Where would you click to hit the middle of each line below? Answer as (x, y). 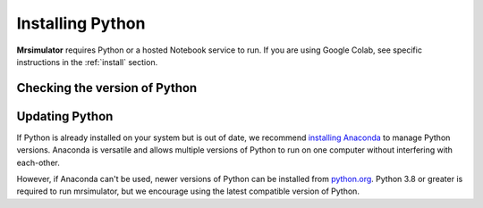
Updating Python (65, 116)
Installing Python (81, 23)
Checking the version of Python (107, 88)
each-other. (38, 162)
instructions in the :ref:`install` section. (87, 62)
